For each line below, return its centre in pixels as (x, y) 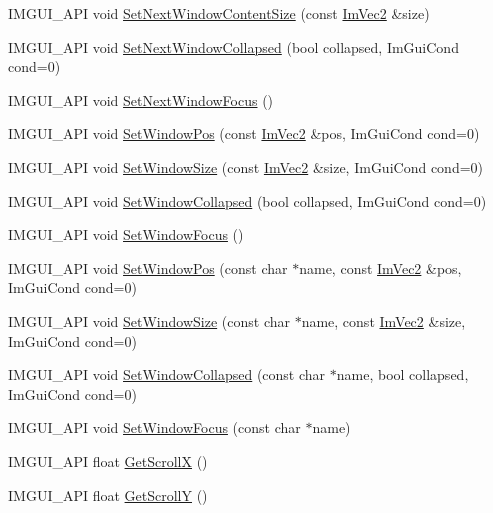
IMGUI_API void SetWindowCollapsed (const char (167, 374)
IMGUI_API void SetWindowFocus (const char (154, 427)
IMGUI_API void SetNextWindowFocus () (141, 99)
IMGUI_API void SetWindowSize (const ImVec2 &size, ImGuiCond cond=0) (246, 166)
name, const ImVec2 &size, (383, 320)
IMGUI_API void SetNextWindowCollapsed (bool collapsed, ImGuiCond (233, 46)
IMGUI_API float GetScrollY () (108, 494)
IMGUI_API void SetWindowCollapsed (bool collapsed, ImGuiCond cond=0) (247, 200)
